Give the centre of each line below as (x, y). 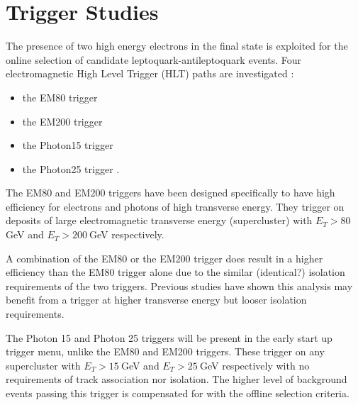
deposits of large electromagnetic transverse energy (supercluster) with (159, 220)
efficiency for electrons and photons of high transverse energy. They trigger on (175, 206)
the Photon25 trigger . (71, 168)
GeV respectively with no (254, 365)
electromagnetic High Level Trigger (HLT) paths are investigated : (150, 73)
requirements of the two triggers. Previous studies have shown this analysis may (179, 285)
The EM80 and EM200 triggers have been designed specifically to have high (170, 193)
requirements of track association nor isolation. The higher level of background (177, 379)
